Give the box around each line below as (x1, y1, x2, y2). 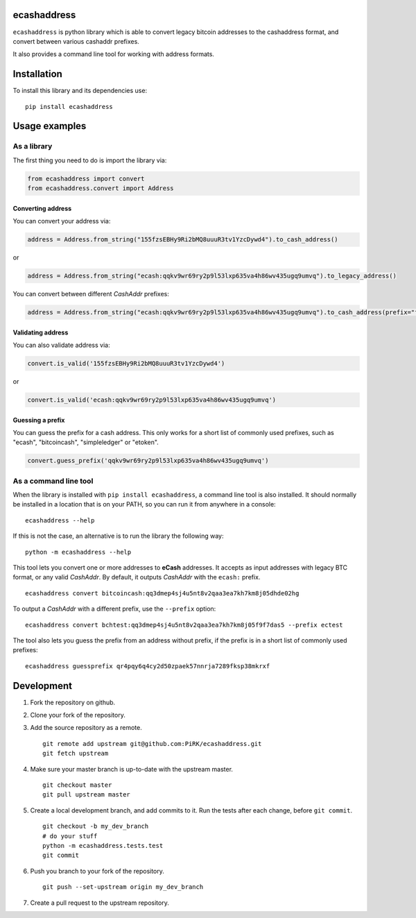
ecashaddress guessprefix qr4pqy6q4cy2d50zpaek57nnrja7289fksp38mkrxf (25, 662, 270, 670)
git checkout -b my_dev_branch (42, 822, 149, 831)
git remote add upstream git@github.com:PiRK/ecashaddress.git (42, 740, 262, 747)
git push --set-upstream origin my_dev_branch (42, 883, 204, 891)
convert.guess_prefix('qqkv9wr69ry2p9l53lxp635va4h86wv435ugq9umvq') (27, 457, 269, 465)
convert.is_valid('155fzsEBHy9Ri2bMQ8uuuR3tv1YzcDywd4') (27, 359, 225, 367)
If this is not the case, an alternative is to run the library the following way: (12, 532, 224, 541)
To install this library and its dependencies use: (12, 87, 148, 95)
